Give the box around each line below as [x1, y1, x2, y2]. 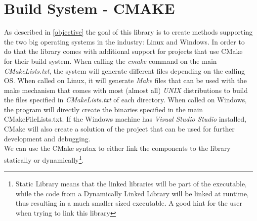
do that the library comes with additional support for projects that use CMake [4, 46, 243, 56]
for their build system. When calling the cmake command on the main [4, 55, 217, 66]
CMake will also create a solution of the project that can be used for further [4, 124, 235, 134]
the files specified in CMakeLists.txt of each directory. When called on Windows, [4, 94, 247, 105]
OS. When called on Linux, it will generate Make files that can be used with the [4, 75, 247, 86]
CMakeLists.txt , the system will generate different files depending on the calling [4, 65, 245, 76]
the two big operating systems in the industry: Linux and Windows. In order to [4, 36, 245, 46]
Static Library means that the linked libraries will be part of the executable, [15, 178, 247, 189]
